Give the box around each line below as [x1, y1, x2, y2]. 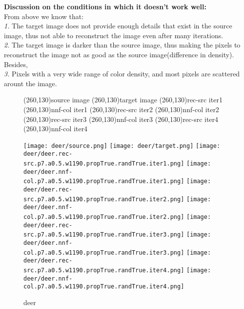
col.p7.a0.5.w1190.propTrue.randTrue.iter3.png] [23, 249, 184, 256]
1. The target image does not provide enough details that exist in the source [4, 21, 232, 31]
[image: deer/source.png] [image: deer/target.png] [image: [23, 142, 221, 149]
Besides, [4, 59, 28, 69]
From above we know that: [4, 11, 84, 21]
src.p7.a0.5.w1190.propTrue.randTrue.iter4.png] [23, 266, 184, 274]
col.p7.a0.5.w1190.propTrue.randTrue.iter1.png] [23, 178, 184, 185]
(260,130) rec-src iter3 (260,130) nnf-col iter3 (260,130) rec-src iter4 [23, 114, 219, 124]
